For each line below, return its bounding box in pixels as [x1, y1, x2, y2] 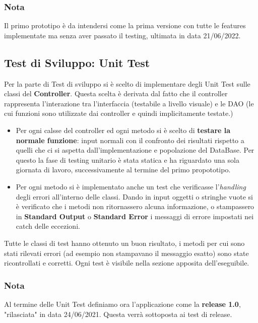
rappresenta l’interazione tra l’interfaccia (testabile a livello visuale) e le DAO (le [4, 98, 254, 108]
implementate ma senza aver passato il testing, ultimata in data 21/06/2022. [4, 30, 241, 40]
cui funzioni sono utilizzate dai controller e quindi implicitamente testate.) [4, 108, 233, 118]
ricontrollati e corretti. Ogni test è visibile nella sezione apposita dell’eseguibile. [4, 257, 249, 268]
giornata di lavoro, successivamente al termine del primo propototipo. [16, 164, 231, 175]
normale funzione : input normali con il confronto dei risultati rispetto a [16, 135, 244, 145]
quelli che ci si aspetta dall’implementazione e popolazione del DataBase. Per [16, 145, 254, 155]
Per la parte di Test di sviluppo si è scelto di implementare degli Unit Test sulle [4, 78, 250, 89]
